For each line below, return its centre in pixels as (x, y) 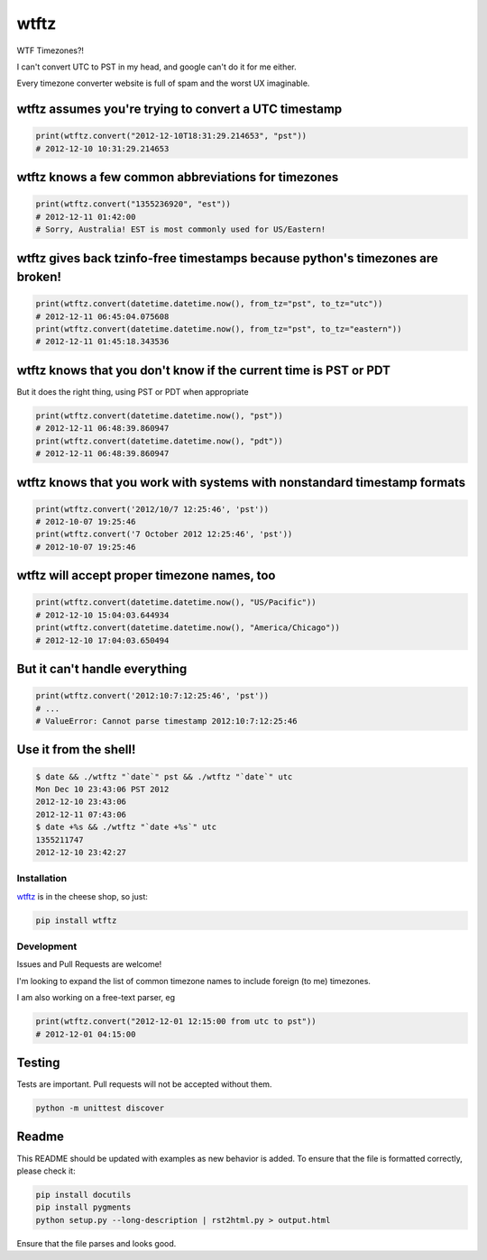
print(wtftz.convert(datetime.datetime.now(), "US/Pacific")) (176, 603)
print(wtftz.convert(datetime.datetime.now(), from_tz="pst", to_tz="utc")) (209, 304)
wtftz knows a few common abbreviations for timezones (178, 177)
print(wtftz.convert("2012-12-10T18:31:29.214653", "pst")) (171, 136)
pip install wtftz (76, 920)
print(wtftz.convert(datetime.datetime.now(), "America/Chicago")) (188, 628)
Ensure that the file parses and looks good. (96, 1243)
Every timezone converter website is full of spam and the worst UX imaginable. (163, 83)
